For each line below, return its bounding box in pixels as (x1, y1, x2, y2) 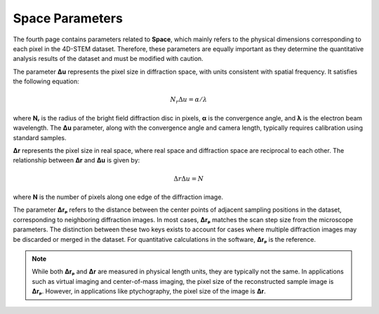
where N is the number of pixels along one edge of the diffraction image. (13, 193, 224, 201)
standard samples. (13, 133, 67, 142)
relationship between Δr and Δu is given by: (13, 156, 140, 165)
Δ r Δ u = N (173, 175, 204, 182)
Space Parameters (13, 11, 123, 26)
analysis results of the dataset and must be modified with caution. (13, 55, 204, 63)
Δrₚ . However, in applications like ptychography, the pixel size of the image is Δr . (32, 287, 266, 296)
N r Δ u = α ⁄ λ (169, 95, 208, 105)
